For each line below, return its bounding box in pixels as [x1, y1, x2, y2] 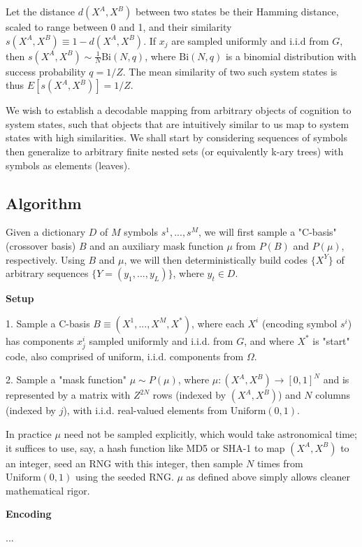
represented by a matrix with [6, 388, 131, 402]
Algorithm [6, 192, 82, 213]
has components [6, 333, 74, 348]
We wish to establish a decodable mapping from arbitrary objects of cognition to [6, 103, 352, 118]
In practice [6, 427, 52, 441]
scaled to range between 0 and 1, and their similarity [6, 20, 232, 34]
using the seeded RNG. [75, 469, 174, 484]
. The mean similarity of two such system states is [122, 64, 338, 78]
